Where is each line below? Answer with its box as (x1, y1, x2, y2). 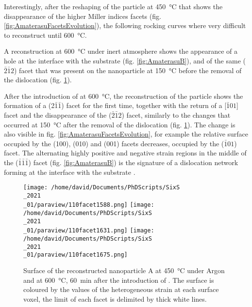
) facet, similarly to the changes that (121, 109, 231, 120)
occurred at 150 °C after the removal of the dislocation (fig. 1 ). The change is (4, 119, 235, 129)
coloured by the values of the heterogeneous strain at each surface (23, 284, 219, 294)
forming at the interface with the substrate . (4, 167, 135, 177)
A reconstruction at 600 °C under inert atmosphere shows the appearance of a (4, 46, 237, 56)
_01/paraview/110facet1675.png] (23, 251, 128, 259)
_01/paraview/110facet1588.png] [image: (23, 201, 154, 209)
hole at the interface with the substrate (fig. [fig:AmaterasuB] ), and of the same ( (4, 55, 246, 65)
